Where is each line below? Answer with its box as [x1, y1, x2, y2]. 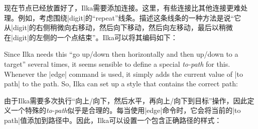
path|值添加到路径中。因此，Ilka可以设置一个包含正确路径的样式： [4, 114, 222, 125]
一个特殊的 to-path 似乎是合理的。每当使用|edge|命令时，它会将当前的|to [11, 105, 241, 115]
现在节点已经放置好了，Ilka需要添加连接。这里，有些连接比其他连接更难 [4, 3, 241, 13]
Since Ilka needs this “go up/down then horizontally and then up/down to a [4, 49, 238, 59]
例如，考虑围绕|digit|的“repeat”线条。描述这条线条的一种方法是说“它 [18, 12, 241, 23]
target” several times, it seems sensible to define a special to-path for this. [4, 58, 230, 69]
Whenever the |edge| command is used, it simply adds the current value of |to [4, 68, 243, 79]
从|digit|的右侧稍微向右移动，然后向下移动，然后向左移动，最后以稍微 [4, 22, 233, 33]
